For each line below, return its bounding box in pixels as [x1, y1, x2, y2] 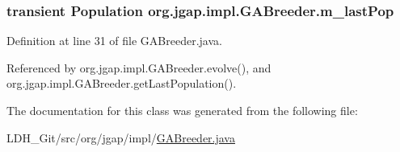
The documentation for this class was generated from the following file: [6, 102, 358, 118]
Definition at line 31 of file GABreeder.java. [6, 32, 222, 49]
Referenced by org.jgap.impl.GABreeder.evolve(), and [6, 59, 272, 76]
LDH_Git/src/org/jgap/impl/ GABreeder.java [6, 129, 235, 146]
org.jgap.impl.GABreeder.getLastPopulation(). [6, 75, 237, 92]
